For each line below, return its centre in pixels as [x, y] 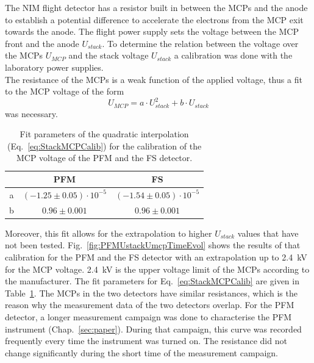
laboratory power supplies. [54, 67]
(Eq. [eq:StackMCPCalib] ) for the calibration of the [104, 146]
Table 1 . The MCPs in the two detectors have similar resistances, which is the [151, 293]
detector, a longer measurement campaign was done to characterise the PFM [148, 317]
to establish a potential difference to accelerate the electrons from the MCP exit [154, 19]
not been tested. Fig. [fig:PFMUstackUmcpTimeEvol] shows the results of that [153, 245]
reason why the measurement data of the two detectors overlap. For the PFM [150, 305]
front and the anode [42, 43]
